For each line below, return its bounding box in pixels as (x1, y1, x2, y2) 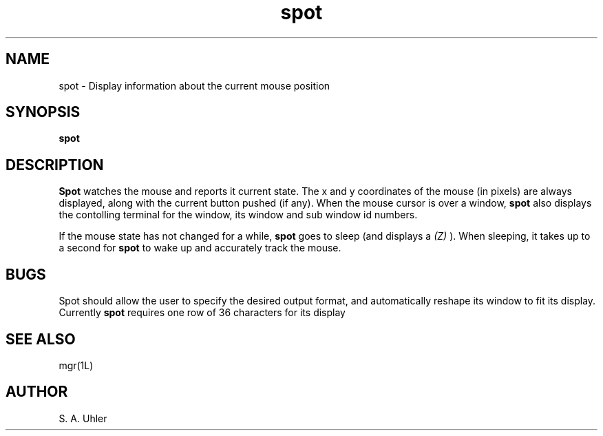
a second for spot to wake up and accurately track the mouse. (59, 242, 341, 254)
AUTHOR (6, 383, 68, 401)
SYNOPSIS (6, 103, 81, 121)
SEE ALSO (6, 330, 76, 348)
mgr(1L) (59, 359, 94, 371)
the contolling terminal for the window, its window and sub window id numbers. (59, 209, 418, 221)
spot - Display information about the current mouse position (59, 79, 330, 92)
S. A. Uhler (59, 412, 107, 424)
